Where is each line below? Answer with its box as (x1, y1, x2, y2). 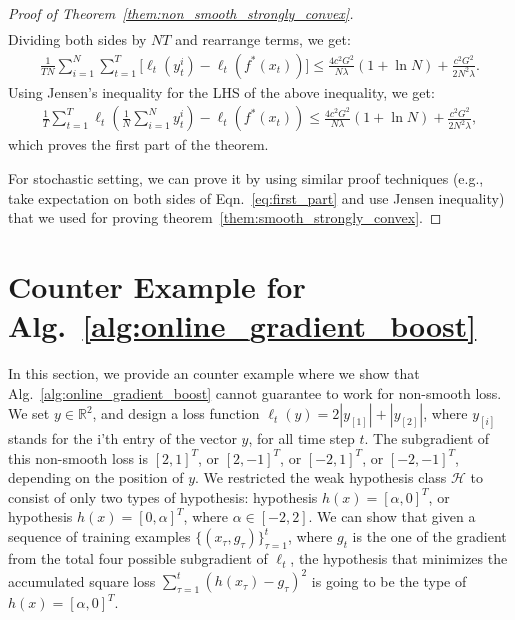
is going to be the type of (311, 570, 467, 591)
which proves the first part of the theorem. (8, 134, 269, 155)
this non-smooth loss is (8, 447, 148, 468)
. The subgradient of (364, 428, 490, 449)
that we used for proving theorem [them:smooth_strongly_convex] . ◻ (8, 207, 442, 228)
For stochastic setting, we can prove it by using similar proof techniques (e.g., (8, 167, 484, 188)
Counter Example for (8, 265, 306, 306)
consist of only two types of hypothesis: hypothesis (8, 486, 318, 507)
